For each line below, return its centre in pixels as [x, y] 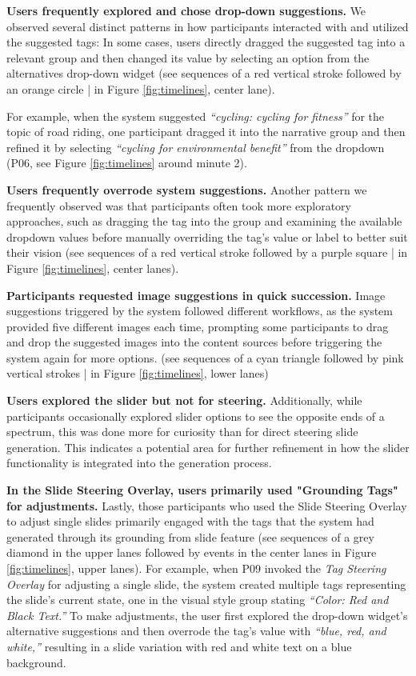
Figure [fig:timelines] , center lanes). [93, 268]
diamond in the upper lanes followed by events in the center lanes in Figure [192, 552]
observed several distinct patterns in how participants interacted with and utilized [208, 26]
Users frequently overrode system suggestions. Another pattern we [187, 189]
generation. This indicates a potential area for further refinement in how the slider [208, 447]
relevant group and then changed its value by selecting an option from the [188, 57]
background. [36, 662]
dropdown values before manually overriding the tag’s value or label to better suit [207, 236]
